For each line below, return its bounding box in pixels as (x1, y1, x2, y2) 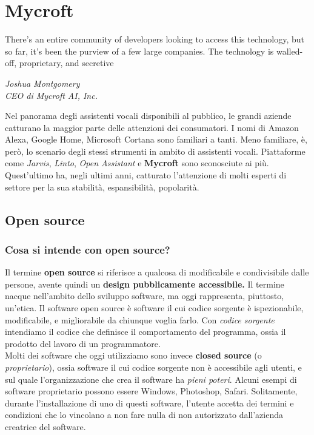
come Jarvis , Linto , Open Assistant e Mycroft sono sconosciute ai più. (5, 157, 269, 169)
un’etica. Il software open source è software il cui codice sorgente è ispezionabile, (5, 302, 304, 314)
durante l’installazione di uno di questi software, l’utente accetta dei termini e (5, 396, 294, 409)
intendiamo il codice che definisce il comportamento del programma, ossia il (5, 325, 286, 338)
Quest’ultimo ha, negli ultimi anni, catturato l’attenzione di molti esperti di (5, 169, 287, 181)
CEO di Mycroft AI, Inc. (5, 89, 98, 101)
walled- (276, 44, 303, 57)
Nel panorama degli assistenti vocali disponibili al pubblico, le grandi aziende (5, 109, 292, 122)
